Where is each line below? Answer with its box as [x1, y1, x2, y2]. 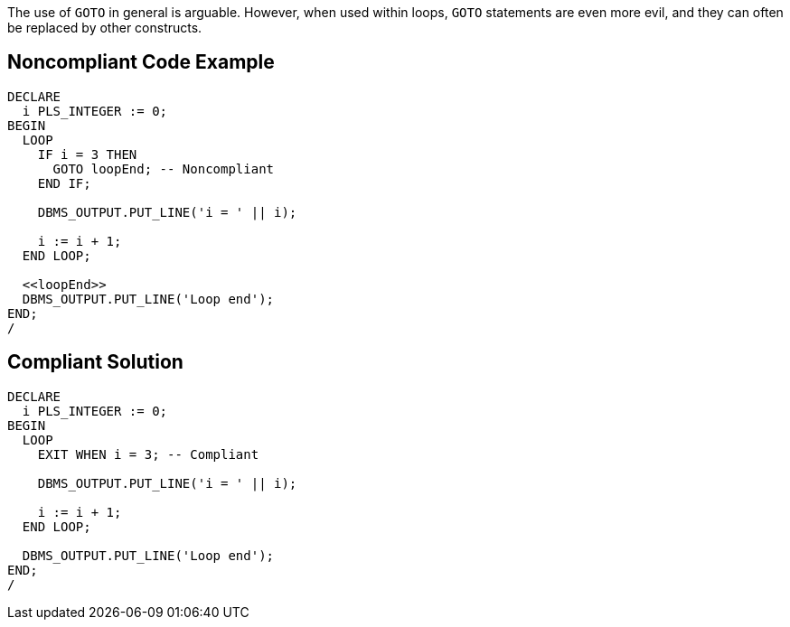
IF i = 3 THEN [37, 146, 137, 162]
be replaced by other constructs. [7, 20, 202, 35]
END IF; [37, 175, 91, 191]
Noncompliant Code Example [7, 51, 275, 74]
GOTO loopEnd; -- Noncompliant [52, 161, 275, 176]
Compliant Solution [7, 351, 183, 374]
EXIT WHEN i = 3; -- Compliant [37, 446, 259, 462]
